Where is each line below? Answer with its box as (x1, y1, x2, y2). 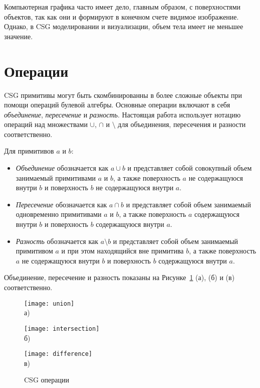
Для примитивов (4, 146, 54, 156)
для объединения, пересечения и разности (118, 119, 246, 130)
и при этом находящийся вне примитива (61, 245, 184, 256)
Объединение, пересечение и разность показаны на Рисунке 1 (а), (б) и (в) (4, 272, 235, 283)
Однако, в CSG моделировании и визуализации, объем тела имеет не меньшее (4, 21, 243, 32)
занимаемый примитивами (16, 172, 96, 183)
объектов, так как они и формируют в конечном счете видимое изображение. (4, 11, 239, 22)
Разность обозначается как (16, 235, 99, 246)
